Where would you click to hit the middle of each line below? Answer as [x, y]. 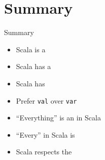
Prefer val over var [46, 100]
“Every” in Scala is [45, 134]
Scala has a [33, 66]
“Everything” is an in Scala [58, 118]
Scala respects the [44, 152]
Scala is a [31, 49]
